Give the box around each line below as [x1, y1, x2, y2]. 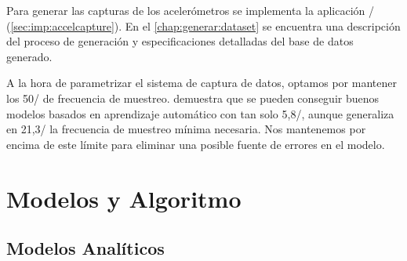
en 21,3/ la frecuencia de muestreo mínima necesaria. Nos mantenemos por [6, 121, 366, 137]
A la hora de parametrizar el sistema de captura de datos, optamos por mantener [6, 74, 397, 91]
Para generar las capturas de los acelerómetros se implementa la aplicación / [6, 2, 374, 18]
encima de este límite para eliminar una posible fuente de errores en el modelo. [6, 136, 385, 152]
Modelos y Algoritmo [6, 182, 242, 214]
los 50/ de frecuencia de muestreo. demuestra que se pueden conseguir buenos [6, 89, 380, 106]
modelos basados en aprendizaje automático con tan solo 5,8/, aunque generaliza [6, 105, 394, 121]
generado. [6, 48, 53, 64]
